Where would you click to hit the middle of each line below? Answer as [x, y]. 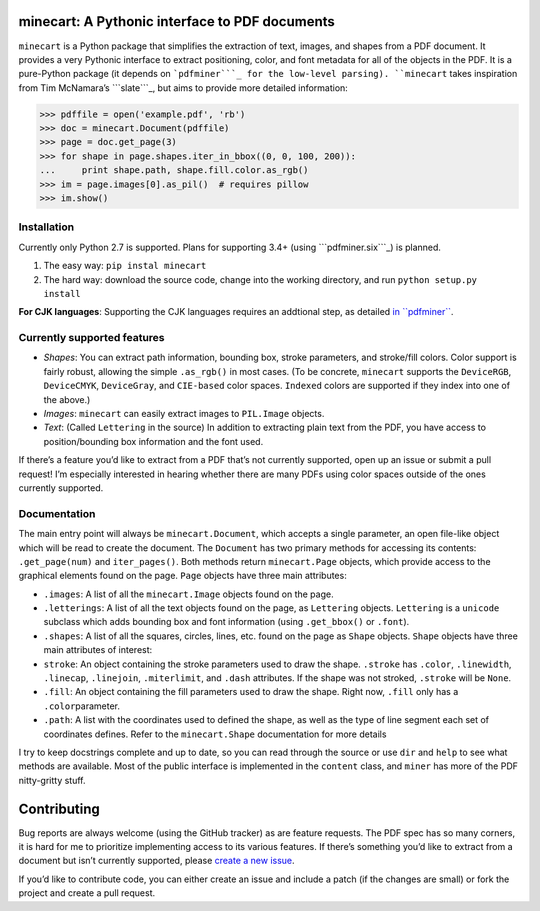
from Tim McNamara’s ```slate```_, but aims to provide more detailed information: [183, 87]
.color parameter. [81, 706]
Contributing [59, 808]
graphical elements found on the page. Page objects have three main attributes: [182, 576]
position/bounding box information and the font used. [153, 441]
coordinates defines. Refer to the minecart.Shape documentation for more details [215, 734]
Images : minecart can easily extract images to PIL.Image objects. [184, 414]
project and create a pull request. [87, 893]
